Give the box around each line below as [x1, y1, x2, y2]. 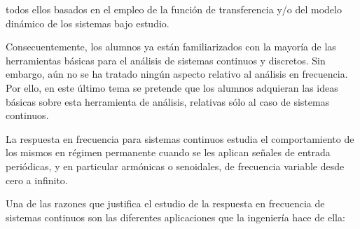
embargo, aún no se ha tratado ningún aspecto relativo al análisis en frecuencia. [6, 67, 348, 81]
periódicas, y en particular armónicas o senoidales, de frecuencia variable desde [6, 158, 345, 173]
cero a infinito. [6, 172, 68, 187]
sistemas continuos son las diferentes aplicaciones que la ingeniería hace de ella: [6, 209, 345, 224]
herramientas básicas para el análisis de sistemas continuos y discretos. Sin [6, 53, 326, 67]
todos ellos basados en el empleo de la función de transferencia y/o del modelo [6, 2, 342, 16]
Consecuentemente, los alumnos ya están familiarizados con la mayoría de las [6, 39, 336, 54]
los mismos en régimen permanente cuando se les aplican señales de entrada [6, 145, 331, 160]
